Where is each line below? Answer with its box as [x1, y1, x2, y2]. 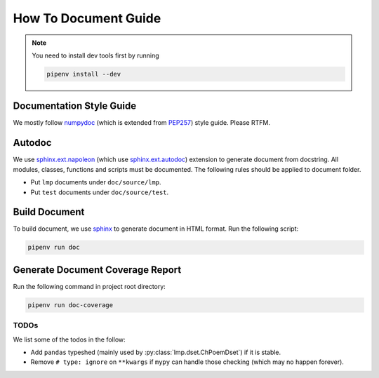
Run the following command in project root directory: [13, 282, 166, 290]
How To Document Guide [13, 11, 161, 26]
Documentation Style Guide [13, 100, 137, 112]
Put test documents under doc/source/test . [30, 188, 169, 196]
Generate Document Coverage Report [13, 264, 182, 276]
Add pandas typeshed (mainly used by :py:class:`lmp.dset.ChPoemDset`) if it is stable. [30, 348, 281, 356]
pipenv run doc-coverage [27, 301, 114, 309]
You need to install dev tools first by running [32, 51, 159, 60]
